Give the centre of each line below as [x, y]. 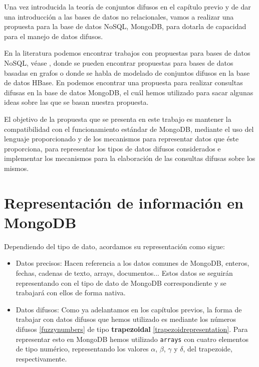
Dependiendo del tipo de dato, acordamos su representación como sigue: [114, 246]
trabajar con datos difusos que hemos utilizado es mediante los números [126, 319]
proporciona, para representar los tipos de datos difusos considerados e [112, 148]
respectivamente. [41, 358]
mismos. [17, 168]
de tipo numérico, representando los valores [82, 349]
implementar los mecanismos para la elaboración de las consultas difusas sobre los [130, 158]
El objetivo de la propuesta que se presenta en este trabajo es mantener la [118, 119]
